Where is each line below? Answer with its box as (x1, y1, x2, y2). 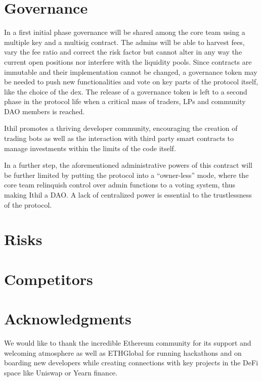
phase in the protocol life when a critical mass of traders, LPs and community (4, 96, 246, 107)
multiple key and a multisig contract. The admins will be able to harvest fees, (4, 36, 245, 47)
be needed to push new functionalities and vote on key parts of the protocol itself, (4, 76, 258, 87)
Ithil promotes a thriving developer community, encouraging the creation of (4, 123, 238, 133)
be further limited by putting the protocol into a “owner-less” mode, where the (4, 169, 249, 180)
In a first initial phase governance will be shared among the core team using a (4, 27, 245, 37)
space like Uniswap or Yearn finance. (4, 367, 118, 377)
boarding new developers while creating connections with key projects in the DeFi (4, 357, 258, 368)
